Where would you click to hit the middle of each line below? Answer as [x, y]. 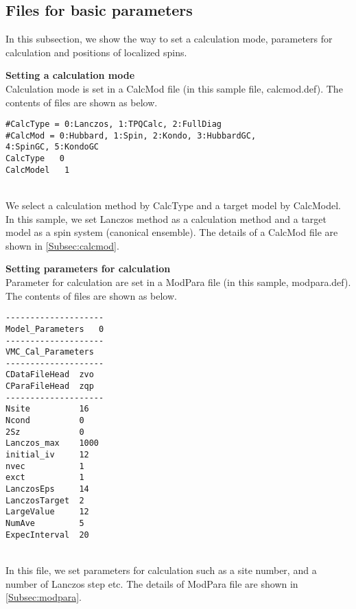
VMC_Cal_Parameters [50, 352]
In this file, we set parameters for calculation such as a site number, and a [161, 570]
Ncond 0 [45, 421]
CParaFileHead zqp [50, 386]
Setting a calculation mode [70, 75]
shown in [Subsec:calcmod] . [62, 245]
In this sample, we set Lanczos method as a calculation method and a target [166, 218]
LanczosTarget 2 [45, 500]
